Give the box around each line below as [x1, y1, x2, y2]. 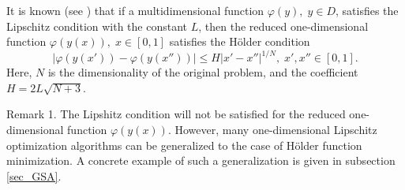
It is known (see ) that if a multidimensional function [6, 2, 264, 18]
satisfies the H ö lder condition [169, 33, 310, 50]
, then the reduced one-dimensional [198, 17, 369, 34]
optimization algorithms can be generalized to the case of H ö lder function [6, 136, 362, 153]
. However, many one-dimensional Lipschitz [167, 121, 377, 138]
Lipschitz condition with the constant [6, 17, 188, 34]
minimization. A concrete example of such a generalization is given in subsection [6, 152, 396, 169]
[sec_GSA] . [6, 167, 62, 184]
